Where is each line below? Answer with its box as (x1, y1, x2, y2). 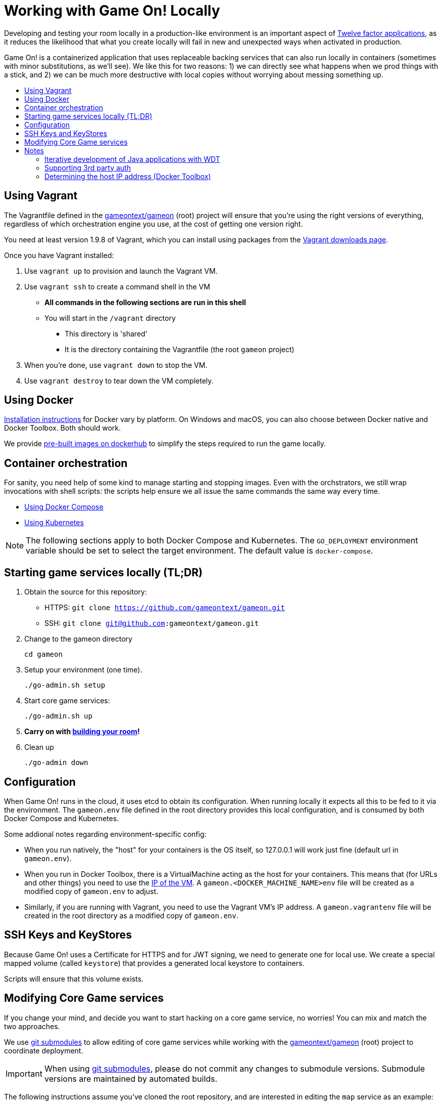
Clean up (24, 743, 54, 752)
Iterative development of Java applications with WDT (44, 154, 220, 163)
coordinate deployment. (4, 1046, 83, 1055)
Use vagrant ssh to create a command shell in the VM (24, 282, 210, 291)
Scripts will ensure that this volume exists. (4, 974, 143, 983)
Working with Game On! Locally (4, 2, 220, 19)
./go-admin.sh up (24, 712, 92, 720)
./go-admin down (24, 758, 88, 767)
